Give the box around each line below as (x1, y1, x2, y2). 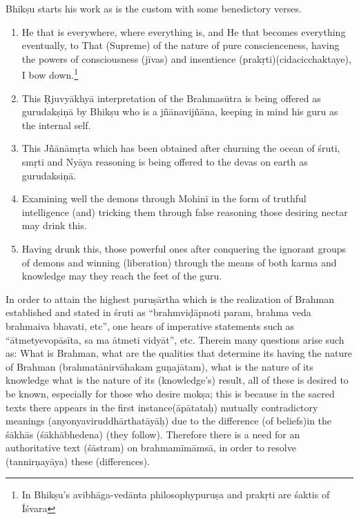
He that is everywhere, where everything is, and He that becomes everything (21, 24, 346, 39)
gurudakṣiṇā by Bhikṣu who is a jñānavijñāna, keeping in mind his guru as (21, 104, 338, 119)
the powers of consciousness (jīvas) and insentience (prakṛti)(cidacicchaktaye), (21, 51, 351, 66)
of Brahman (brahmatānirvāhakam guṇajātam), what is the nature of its (6, 359, 313, 373)
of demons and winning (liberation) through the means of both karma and (21, 255, 337, 269)
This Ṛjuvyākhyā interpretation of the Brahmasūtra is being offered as (21, 90, 321, 105)
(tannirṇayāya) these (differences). (6, 453, 151, 468)
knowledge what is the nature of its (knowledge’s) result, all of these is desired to (6, 373, 349, 387)
